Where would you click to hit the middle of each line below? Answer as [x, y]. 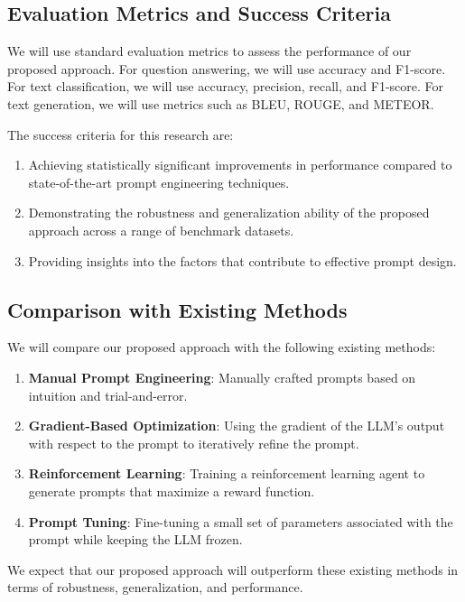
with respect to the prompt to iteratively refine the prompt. [194, 443]
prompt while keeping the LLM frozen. [135, 539]
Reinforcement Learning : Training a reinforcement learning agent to [227, 473]
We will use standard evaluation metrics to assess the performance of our [209, 51]
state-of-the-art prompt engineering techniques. [159, 182]
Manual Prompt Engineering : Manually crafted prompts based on [222, 377]
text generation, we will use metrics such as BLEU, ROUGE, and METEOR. [221, 103]
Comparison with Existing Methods [177, 309]
